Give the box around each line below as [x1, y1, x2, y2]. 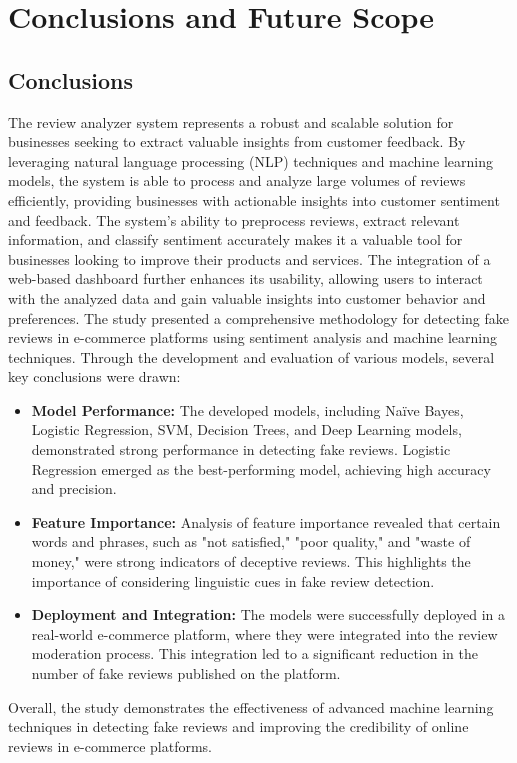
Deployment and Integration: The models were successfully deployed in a [31, 604, 505, 625]
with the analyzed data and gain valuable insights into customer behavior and [8, 287, 486, 308]
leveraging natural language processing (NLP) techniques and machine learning [8, 150, 493, 171]
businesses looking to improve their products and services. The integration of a [8, 248, 491, 269]
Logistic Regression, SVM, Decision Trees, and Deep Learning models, [31, 419, 462, 440]
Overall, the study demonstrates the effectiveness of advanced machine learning [8, 696, 494, 717]
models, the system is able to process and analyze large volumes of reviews [8, 170, 466, 191]
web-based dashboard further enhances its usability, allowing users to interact [8, 268, 483, 289]
